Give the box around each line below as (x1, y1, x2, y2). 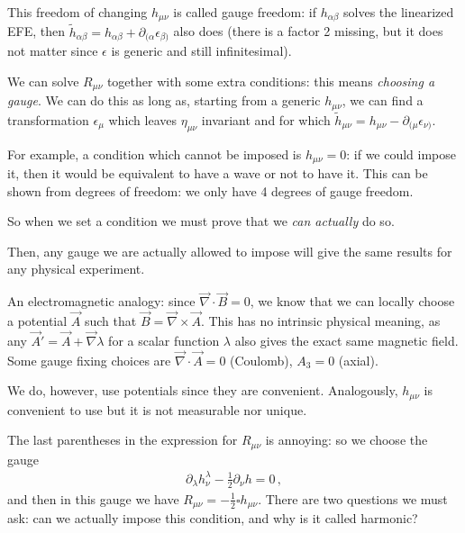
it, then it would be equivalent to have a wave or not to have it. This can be (7, 164, 428, 183)
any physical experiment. (7, 259, 145, 278)
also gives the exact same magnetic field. (234, 330, 459, 349)
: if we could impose (346, 144, 457, 163)
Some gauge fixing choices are (7, 350, 171, 369)
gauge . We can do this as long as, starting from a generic (7, 91, 321, 110)
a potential (7, 312, 68, 330)
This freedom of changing (7, 3, 148, 21)
